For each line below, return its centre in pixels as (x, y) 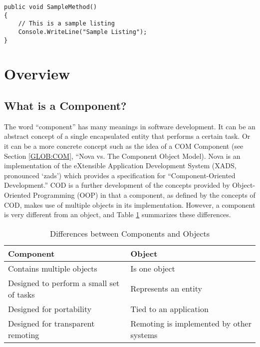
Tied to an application (169, 309)
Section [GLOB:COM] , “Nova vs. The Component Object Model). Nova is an (122, 156)
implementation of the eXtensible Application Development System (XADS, (120, 166)
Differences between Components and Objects (130, 233)
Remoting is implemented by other (191, 323)
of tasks (21, 294)
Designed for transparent (51, 323)
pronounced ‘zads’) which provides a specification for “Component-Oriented (120, 175)
